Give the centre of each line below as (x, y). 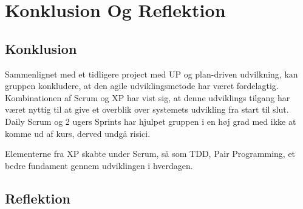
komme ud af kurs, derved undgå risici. (78, 133)
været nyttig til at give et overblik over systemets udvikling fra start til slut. (147, 109)
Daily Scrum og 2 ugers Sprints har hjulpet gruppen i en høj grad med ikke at (151, 121)
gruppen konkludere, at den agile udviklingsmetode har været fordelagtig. (142, 86)
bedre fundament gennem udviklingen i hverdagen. (99, 165)
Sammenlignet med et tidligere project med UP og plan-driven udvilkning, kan (151, 74)
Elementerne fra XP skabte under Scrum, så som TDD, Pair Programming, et (150, 154)
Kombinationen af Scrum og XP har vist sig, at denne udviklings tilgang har (148, 97)
